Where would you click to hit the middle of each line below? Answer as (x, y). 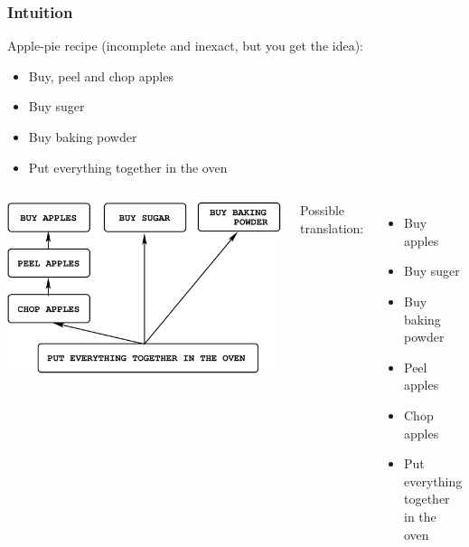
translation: (332, 227)
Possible (323, 210)
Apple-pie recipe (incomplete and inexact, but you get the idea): (185, 46)
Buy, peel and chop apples (101, 75)
